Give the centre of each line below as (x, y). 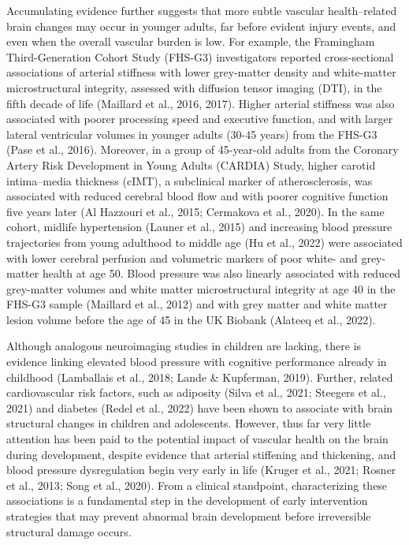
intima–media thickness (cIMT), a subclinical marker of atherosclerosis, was (190, 180)
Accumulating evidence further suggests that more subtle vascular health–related (202, 10)
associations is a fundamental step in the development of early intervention (187, 500)
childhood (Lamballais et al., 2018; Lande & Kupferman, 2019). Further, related (200, 377)
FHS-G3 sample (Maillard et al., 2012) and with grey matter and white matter (197, 304)
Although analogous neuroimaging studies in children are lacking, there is (184, 346)
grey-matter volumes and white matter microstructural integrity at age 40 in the (201, 288)
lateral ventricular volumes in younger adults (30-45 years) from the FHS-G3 (192, 134)
